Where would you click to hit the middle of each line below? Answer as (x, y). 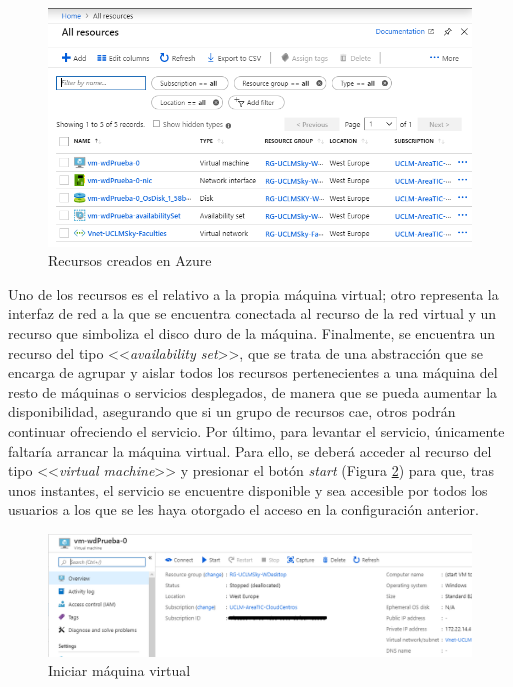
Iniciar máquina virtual (119, 670)
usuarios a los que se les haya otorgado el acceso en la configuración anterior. (243, 509)
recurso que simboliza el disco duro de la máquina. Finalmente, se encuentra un (252, 333)
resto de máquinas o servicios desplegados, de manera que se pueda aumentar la (253, 391)
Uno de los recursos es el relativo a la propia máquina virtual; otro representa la (253, 293)
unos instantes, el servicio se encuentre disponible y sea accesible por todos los (248, 489)
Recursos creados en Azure (130, 260)
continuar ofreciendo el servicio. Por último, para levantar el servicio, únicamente (256, 431)
